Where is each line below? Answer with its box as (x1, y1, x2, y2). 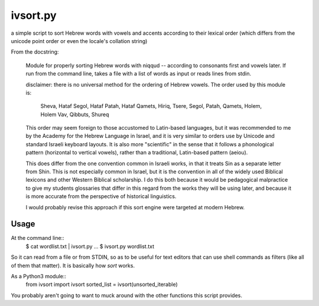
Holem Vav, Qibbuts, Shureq (40, 111, 109, 118)
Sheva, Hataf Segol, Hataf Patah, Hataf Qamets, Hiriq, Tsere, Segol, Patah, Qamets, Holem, (40, 103, 262, 110)
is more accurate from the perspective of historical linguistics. (25, 193, 177, 200)
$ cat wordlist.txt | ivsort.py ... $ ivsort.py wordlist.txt (25, 242, 155, 250)
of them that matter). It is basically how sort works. (11, 262, 135, 269)
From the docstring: (11, 48, 59, 55)
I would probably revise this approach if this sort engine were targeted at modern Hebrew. (25, 203, 245, 210)
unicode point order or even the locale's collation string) (11, 37, 148, 44)
